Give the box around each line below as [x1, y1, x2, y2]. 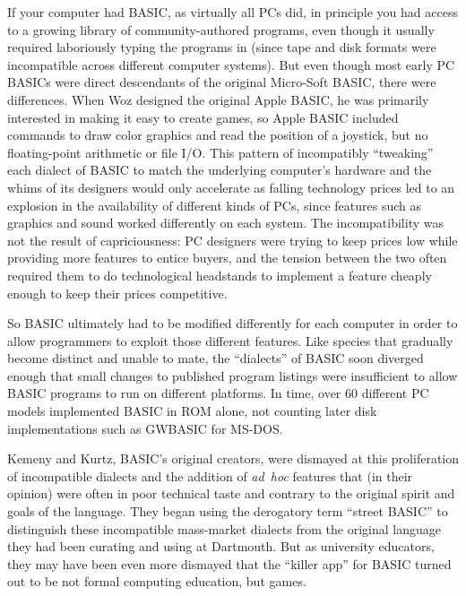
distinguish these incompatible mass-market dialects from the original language [7, 519, 441, 538]
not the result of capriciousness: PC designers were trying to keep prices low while [7, 230, 458, 249]
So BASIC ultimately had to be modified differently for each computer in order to [7, 314, 458, 333]
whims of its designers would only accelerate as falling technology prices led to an [7, 177, 455, 196]
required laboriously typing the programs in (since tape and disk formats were [7, 38, 436, 56]
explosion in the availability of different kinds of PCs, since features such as [7, 195, 422, 214]
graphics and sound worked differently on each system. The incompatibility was [7, 213, 444, 232]
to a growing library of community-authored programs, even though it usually [7, 20, 435, 39]
